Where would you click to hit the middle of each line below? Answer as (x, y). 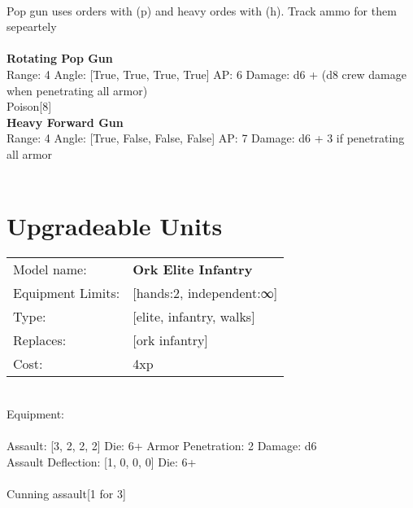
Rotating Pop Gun (60, 58)
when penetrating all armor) (77, 90)
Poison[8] (29, 106)
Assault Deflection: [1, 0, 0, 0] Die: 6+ (102, 461)
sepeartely (32, 26)
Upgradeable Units (115, 226)
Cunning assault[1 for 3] (66, 493)
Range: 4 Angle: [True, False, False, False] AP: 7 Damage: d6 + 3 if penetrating (206, 138)
